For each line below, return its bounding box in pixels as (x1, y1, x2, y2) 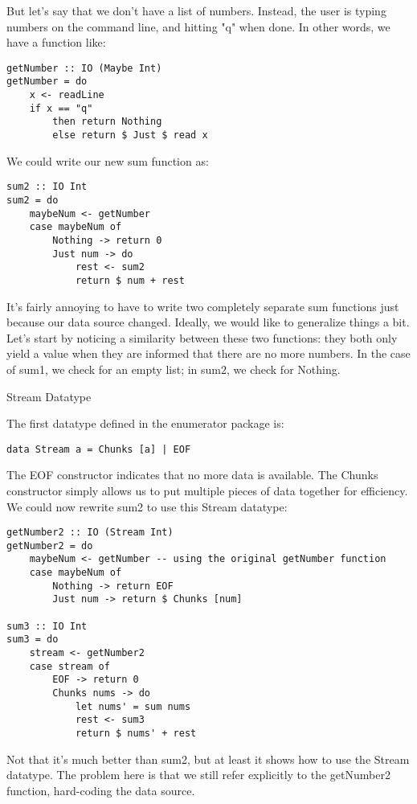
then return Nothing (52, 116, 162, 128)
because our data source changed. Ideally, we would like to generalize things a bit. (6, 314, 410, 330)
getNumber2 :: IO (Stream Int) (6, 527, 174, 539)
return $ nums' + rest (75, 728, 197, 739)
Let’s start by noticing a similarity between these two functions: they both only (6, 329, 398, 346)
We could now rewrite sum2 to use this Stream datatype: (6, 498, 288, 515)
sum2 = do (6, 194, 59, 206)
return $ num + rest (75, 274, 185, 286)
